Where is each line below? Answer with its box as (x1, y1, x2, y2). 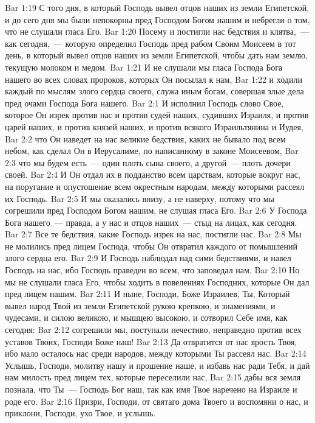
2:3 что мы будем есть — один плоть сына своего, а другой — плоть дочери (5, 156, 291, 169)
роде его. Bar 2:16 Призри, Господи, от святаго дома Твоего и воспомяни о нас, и (5, 394, 308, 407)
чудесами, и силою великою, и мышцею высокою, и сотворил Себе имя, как (5, 311, 288, 324)
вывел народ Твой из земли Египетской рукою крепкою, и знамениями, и (5, 299, 276, 312)
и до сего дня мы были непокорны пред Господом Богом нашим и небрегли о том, (5, 13, 310, 26)
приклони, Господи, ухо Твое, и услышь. (5, 407, 156, 419)
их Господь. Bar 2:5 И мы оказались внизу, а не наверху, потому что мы (5, 192, 274, 205)
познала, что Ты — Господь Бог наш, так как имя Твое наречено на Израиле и (5, 383, 297, 395)
